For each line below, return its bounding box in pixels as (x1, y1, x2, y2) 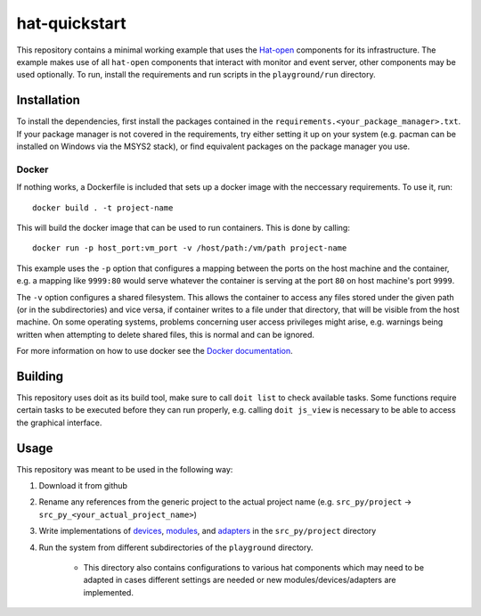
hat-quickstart (16, 13, 126, 33)
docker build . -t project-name (32, 202, 174, 213)
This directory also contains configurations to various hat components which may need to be (83, 563, 425, 572)
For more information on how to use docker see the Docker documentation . (16, 346, 293, 357)
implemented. (83, 587, 134, 597)
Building (16, 368, 64, 383)
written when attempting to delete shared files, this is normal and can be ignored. (16, 329, 315, 340)
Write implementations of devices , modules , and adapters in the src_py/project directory (38, 526, 377, 537)
